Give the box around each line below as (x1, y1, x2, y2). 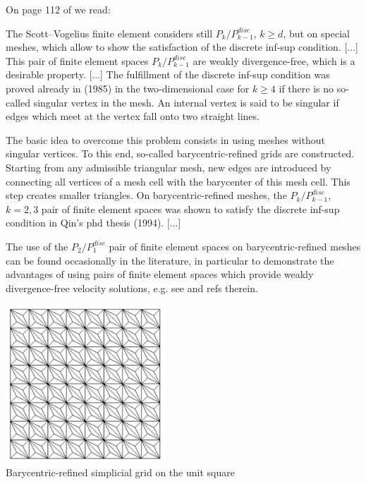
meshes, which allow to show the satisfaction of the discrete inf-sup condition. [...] (6, 40, 358, 54)
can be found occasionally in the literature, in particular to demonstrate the (6, 253, 334, 267)
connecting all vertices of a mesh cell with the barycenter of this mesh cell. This (6, 174, 350, 188)
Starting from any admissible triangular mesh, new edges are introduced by (6, 159, 331, 174)
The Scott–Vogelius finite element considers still (6, 25, 213, 40)
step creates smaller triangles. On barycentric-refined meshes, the (6, 188, 287, 202)
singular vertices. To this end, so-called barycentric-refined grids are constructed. (6, 146, 355, 161)
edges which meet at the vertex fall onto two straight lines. (6, 109, 260, 123)
